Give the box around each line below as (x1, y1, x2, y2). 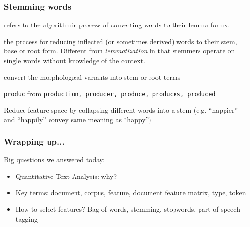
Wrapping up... (4, 135, 65, 147)
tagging (15, 213, 38, 224)
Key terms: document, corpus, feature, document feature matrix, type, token (15, 187, 246, 198)
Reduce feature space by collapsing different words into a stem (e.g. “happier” (4, 104, 238, 115)
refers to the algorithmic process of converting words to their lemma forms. (4, 20, 229, 30)
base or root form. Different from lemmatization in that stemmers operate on (4, 46, 235, 56)
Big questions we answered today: (4, 154, 105, 165)
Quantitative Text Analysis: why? (15, 171, 117, 181)
